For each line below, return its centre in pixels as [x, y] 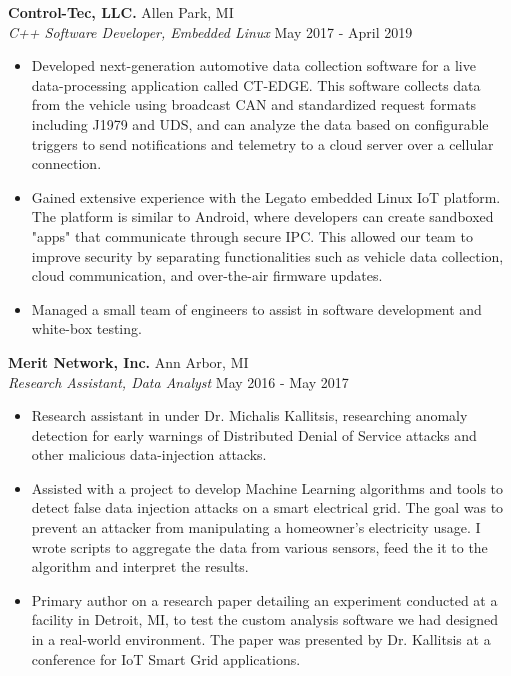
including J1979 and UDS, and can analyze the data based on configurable [260, 123]
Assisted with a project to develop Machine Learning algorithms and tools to [267, 487]
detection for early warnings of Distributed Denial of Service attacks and [254, 434]
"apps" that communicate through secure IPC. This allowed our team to [252, 235]
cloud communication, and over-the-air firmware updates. [207, 275]
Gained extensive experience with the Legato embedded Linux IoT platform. [266, 196]
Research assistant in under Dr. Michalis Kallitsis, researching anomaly [249, 415]
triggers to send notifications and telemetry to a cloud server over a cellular [262, 143]
